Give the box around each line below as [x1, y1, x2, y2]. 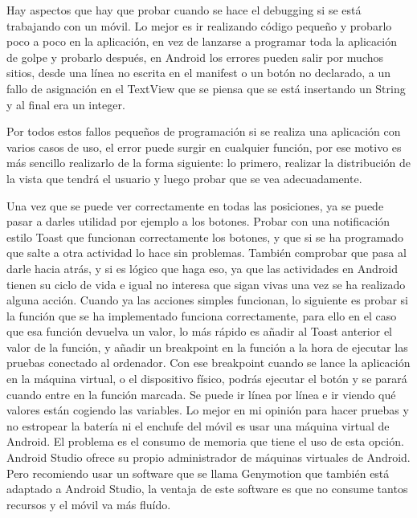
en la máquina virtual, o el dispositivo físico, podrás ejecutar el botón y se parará [6, 370, 407, 387]
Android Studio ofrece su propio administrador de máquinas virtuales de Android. [6, 449, 411, 466]
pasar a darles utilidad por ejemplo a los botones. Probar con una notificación [6, 213, 390, 230]
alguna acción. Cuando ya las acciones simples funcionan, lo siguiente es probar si [6, 292, 408, 308]
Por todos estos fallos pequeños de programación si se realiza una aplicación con [6, 123, 401, 140]
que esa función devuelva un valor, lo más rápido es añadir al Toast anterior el [6, 323, 393, 340]
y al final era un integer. [6, 96, 125, 112]
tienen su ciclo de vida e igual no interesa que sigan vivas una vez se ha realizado [6, 275, 406, 292]
